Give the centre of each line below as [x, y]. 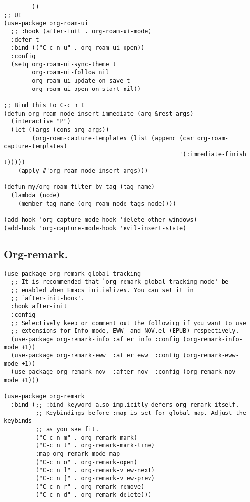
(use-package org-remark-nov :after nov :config [95, 372]
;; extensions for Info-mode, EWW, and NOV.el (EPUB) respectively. [125, 331]
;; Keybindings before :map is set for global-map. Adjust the [141, 413]
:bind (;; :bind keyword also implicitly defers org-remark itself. [125, 405]
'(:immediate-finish [212, 154]
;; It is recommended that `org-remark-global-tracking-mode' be [120, 282]
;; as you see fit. [67, 429]
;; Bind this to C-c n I [44, 105]
